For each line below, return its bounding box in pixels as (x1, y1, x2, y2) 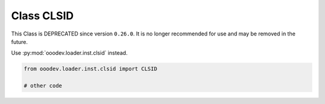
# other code (23, 82, 63, 90)
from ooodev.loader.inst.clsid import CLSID (23, 66, 158, 72)
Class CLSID (11, 9, 74, 22)
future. (11, 38, 28, 45)
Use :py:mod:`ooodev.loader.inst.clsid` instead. (11, 49, 128, 57)
